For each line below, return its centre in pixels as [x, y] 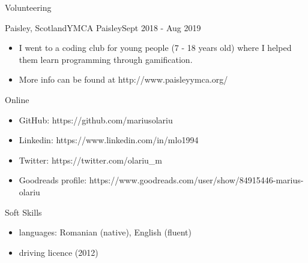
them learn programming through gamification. [106, 59]
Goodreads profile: [53, 180]
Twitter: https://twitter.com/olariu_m [91, 160]
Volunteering [28, 7]
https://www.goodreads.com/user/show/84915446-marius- [196, 180]
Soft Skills [23, 212]
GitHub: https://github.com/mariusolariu [96, 120]
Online [17, 99]
